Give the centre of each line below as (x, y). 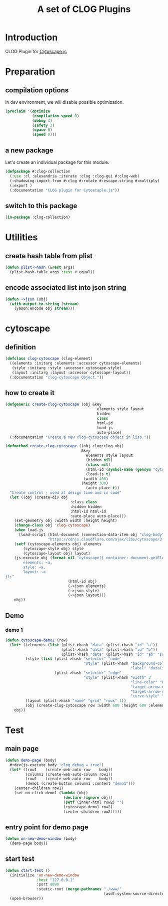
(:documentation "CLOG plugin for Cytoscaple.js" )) (65, 190)
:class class (83, 502)
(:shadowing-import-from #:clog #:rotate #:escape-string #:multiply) (85, 181)
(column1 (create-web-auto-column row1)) (69, 774)
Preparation (30, 72)
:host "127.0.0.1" (56, 880)
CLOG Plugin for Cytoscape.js (36, 51)
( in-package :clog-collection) (38, 217)
